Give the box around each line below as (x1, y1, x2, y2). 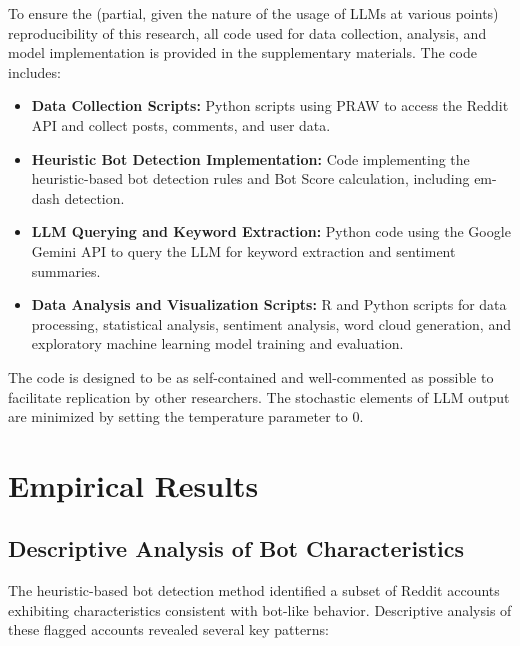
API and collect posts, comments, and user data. (31, 114, 331, 135)
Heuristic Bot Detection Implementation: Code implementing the (31, 148, 470, 169)
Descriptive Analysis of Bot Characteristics (8, 533, 465, 564)
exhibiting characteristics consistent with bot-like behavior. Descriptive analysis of (8, 599, 512, 620)
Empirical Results (8, 464, 259, 505)
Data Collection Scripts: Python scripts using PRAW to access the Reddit (31, 95, 509, 116)
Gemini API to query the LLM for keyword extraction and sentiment (31, 240, 456, 261)
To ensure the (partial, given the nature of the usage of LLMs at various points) (8, 3, 499, 23)
